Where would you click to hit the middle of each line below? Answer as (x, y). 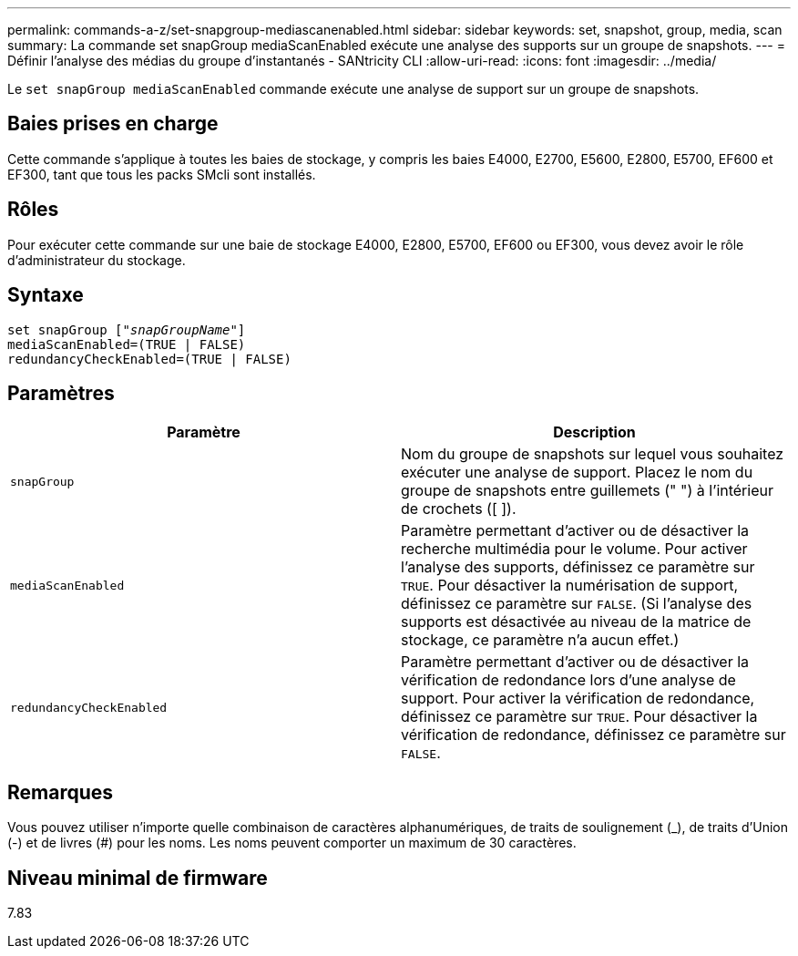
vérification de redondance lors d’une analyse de (568, 680)
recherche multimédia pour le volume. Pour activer (574, 549)
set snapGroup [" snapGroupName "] (127, 329)
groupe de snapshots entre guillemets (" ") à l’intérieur (587, 491)
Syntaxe (46, 295)
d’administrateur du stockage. (97, 260)
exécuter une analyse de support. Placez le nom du (577, 473)
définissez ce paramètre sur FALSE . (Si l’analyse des (577, 604)
